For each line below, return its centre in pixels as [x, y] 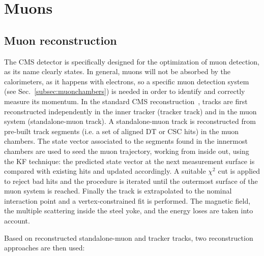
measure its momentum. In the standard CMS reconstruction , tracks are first [126, 101]
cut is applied [239, 171]
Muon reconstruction [61, 40]
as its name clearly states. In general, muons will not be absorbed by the [118, 71]
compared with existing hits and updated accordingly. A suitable [105, 171]
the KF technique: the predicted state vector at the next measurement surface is [129, 161]
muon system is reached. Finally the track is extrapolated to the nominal [118, 191]
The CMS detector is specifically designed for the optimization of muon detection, [132, 61]
